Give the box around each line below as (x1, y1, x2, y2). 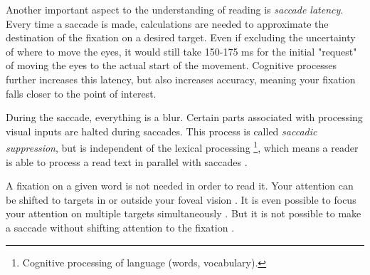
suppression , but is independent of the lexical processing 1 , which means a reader (6, 138, 359, 155)
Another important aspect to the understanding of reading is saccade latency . (6, 2, 344, 16)
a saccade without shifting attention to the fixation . (6, 219, 235, 234)
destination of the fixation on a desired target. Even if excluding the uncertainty (6, 30, 356, 45)
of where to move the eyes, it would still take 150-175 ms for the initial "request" (6, 43, 357, 58)
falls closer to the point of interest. (6, 85, 157, 100)
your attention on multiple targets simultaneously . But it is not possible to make (6, 206, 361, 221)
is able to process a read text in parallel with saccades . (6, 154, 248, 169)
